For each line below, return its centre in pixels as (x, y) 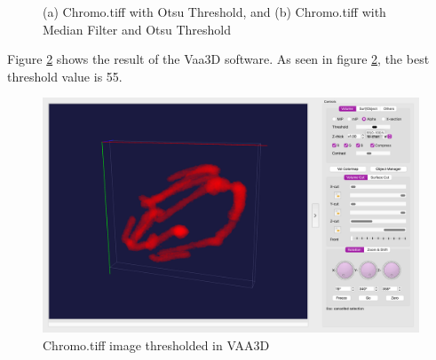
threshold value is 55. (65, 76)
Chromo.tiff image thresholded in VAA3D (156, 344)
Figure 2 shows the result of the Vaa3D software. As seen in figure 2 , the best (218, 59)
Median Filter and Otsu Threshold (137, 29)
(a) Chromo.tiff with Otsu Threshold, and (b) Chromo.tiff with (214, 12)
